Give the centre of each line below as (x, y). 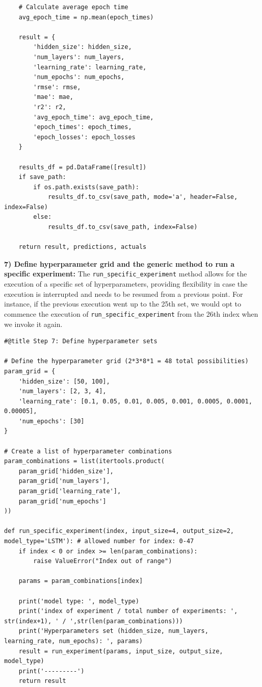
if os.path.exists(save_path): (86, 187)
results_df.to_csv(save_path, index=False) (123, 227)
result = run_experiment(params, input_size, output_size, (121, 651)
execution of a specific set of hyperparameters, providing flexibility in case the (126, 284)
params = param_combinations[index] (81, 581)
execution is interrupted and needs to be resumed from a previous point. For (124, 294)
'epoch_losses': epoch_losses (84, 137)
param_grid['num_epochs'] (62, 501)
